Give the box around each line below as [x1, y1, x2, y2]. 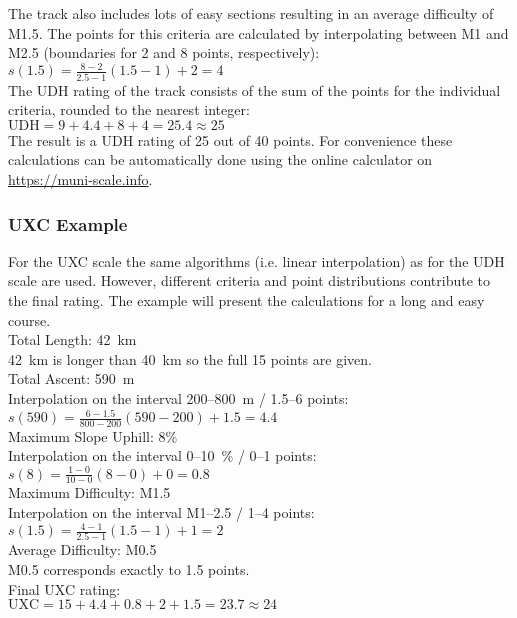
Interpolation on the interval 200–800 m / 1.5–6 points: [8, 387, 349, 408]
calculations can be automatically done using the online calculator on [8, 149, 433, 170]
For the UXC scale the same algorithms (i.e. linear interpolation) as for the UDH [8, 250, 505, 271]
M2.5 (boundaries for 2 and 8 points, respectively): [8, 42, 320, 63]
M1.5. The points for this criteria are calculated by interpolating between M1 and [8, 22, 509, 43]
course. [8, 309, 51, 330]
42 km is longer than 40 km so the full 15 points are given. [8, 348, 372, 369]
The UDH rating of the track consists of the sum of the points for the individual [8, 79, 501, 100]
